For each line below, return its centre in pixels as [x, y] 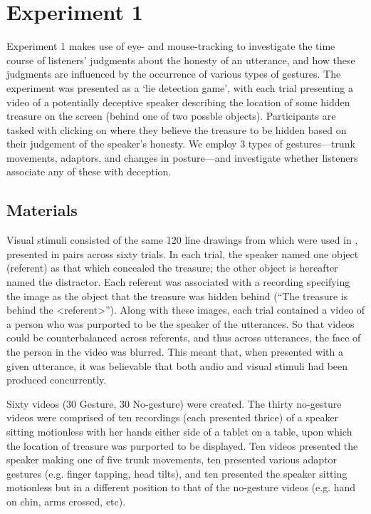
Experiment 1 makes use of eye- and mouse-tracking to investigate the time [171, 46]
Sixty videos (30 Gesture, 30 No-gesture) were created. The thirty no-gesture [174, 403]
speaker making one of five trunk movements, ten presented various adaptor [172, 459]
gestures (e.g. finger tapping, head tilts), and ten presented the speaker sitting [177, 473]
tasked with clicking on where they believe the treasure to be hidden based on [177, 129]
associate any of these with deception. [89, 171]
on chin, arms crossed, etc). [66, 501]
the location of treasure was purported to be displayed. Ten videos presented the [182, 445]
